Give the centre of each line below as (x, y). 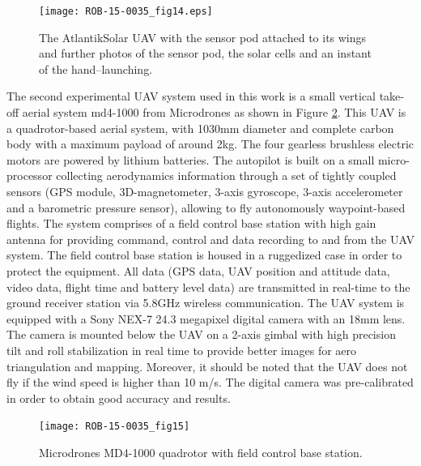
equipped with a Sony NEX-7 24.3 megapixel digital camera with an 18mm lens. (206, 318)
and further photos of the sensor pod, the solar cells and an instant (205, 53)
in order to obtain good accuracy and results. (119, 398)
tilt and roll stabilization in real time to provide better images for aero (182, 350)
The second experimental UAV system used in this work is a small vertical (191, 96)
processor (30, 175)
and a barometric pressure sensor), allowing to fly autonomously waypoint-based (206, 207)
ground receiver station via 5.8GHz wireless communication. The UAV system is (206, 303)
